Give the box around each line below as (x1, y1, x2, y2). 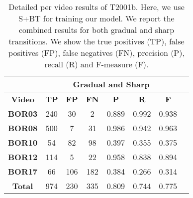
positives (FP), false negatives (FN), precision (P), (8, 47, 185, 58)
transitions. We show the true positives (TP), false (8, 35, 185, 47)
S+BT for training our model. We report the (18, 12, 175, 24)
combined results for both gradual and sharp (18, 24, 175, 35)
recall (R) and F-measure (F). (44, 58, 149, 70)
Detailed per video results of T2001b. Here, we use (8, 1, 185, 12)
